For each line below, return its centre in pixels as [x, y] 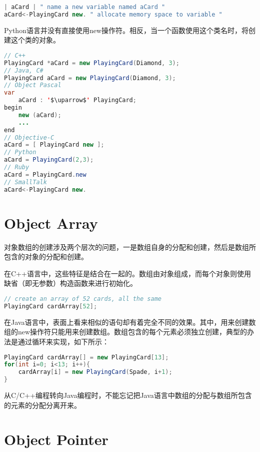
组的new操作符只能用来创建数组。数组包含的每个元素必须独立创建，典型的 [126, 332]
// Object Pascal [33, 85]
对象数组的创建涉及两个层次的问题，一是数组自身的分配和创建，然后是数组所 [130, 247]
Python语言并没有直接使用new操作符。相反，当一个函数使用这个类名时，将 [126, 30]
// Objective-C [29, 137]
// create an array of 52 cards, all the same [83, 299]
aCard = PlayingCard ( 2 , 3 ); [49, 160]
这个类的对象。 [35, 40]
